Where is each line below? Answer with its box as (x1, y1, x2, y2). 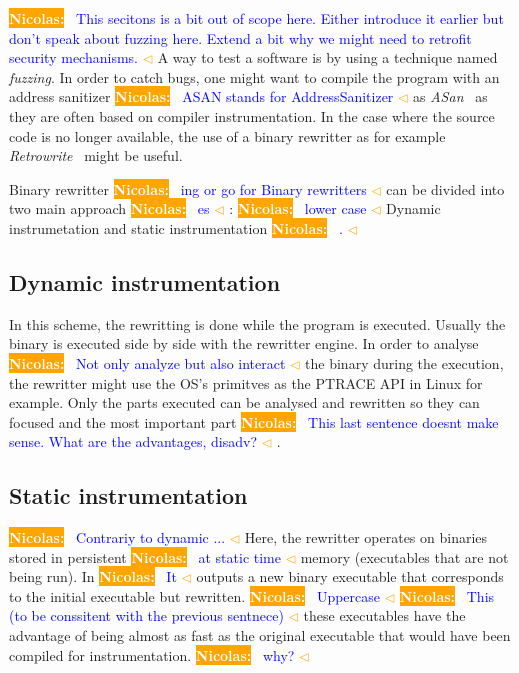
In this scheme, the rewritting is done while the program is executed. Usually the (9, 313, 506, 334)
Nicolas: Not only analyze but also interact (9, 352, 286, 373)
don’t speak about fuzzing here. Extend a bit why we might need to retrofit (9, 27, 472, 48)
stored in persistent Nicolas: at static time (9, 546, 281, 567)
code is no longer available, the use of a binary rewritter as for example (9, 125, 446, 146)
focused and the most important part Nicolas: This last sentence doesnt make (9, 411, 499, 432)
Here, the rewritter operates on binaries (244, 527, 488, 548)
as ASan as (413, 86, 488, 107)
